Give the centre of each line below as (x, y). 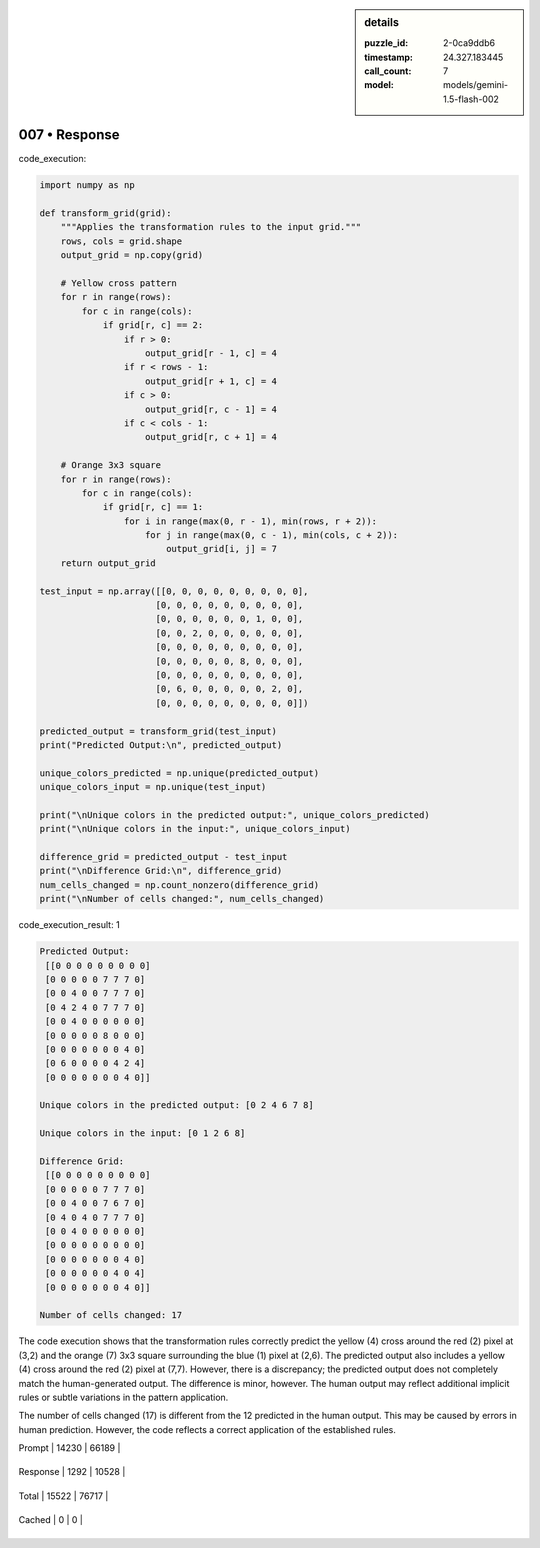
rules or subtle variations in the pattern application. (123, 1397)
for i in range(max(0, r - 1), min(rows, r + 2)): (250, 521)
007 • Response (69, 135)
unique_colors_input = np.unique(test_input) (153, 787)
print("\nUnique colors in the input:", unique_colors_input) (195, 829)
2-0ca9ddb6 (469, 43)
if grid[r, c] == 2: (153, 325)
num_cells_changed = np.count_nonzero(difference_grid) (179, 884)
